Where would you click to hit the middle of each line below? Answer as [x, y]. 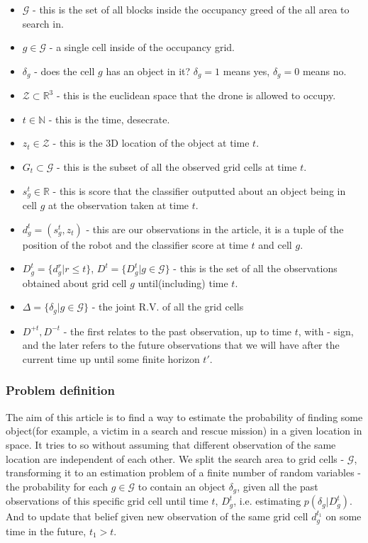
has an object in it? [148, 71]
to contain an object [182, 486]
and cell [275, 244]
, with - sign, [326, 331]
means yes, [246, 71]
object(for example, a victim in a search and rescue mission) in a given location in [184, 431]
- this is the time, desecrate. [109, 119]
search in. [43, 23]
